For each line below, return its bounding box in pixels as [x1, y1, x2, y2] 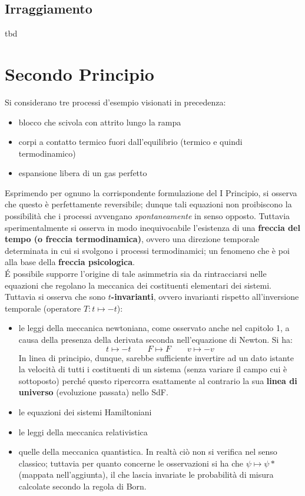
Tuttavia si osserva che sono [5, 290, 106, 303]
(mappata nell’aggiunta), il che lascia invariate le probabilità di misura [18, 468, 274, 481]
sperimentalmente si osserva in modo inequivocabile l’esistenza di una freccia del [5, 221, 300, 233]
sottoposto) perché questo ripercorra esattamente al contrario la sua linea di [18, 374, 297, 386]
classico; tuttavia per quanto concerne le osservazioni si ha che [18, 457, 243, 469]
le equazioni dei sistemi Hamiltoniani [18, 405, 152, 418]
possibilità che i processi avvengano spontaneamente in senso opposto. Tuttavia [5, 210, 290, 222]
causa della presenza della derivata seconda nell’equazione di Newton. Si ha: [18, 333, 293, 346]
